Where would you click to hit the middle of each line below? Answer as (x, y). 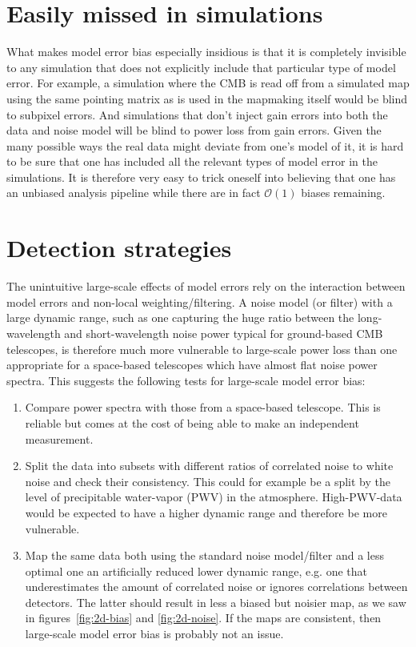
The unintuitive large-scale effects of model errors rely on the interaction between (206, 286)
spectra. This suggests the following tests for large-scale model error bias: (186, 380)
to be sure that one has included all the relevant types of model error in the (192, 161)
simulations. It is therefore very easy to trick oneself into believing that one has (201, 177)
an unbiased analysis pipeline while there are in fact (134, 193)
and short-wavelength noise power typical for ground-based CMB (224, 333)
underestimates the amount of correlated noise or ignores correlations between (216, 587)
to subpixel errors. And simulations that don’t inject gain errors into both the (197, 114)
